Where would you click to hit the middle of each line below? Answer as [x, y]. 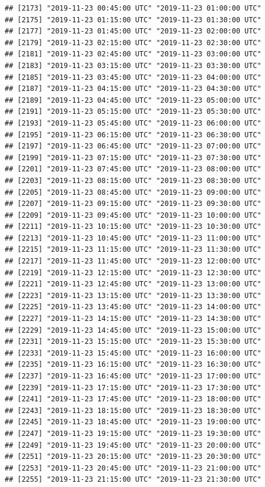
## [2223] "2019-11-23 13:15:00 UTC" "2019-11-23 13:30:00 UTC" [133, 295]
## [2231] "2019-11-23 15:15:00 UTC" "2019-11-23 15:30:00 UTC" [133, 342]
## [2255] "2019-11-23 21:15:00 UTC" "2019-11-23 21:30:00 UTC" [133, 480]
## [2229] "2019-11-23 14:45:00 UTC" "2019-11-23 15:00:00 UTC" [133, 330]
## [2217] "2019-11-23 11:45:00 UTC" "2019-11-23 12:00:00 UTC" [133, 261]
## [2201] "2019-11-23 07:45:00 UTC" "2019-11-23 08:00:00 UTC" [133, 169]
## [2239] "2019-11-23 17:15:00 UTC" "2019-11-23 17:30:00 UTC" [133, 388]
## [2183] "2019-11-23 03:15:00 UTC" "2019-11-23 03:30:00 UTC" [133, 65]
